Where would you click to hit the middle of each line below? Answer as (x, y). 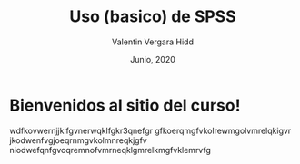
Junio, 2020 (153, 59)
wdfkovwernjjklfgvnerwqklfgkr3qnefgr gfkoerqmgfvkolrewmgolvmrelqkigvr (150, 130)
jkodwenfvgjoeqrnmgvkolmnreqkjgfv (78, 140)
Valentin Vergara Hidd (153, 42)
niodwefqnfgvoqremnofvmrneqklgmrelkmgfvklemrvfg (110, 150)
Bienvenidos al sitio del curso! (125, 105)
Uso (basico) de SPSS (153, 17)
